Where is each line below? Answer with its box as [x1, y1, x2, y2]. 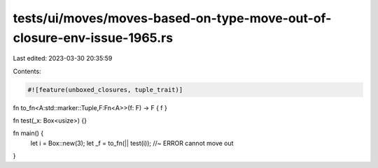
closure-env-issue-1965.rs [13, 30, 174, 45]
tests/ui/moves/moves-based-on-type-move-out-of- [13, 10, 332, 26]
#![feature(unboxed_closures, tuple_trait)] [27, 86, 183, 93]
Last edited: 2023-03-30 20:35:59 [13, 54, 113, 63]
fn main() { [13, 129, 44, 137]
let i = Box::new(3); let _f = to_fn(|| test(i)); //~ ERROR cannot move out [30, 139, 234, 147]
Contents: [13, 67, 41, 75]
